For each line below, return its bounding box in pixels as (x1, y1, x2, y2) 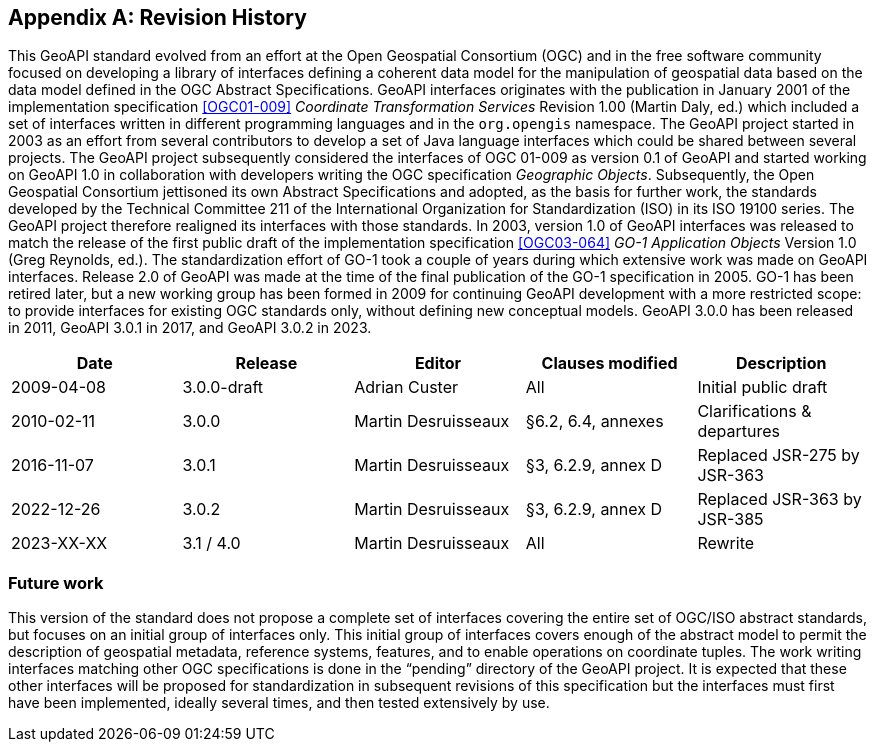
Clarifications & (697, 401, 812, 422)
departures (697, 421, 780, 442)
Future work (8, 572, 104, 593)
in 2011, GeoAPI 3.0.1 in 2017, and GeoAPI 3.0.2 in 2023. (8, 319, 372, 337)
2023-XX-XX (11, 533, 108, 554)
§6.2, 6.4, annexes (525, 411, 664, 432)
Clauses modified (541, 353, 678, 374)
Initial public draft (697, 377, 828, 398)
